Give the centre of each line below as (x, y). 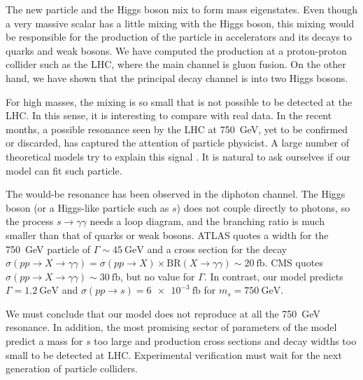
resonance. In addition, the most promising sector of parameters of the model (171, 327)
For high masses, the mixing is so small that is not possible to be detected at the (179, 101)
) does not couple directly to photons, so (263, 207)
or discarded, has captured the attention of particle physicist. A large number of (177, 143)
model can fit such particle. (64, 170)
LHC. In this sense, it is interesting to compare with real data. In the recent (169, 115)
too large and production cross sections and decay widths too (225, 341)
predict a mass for (44, 341)
